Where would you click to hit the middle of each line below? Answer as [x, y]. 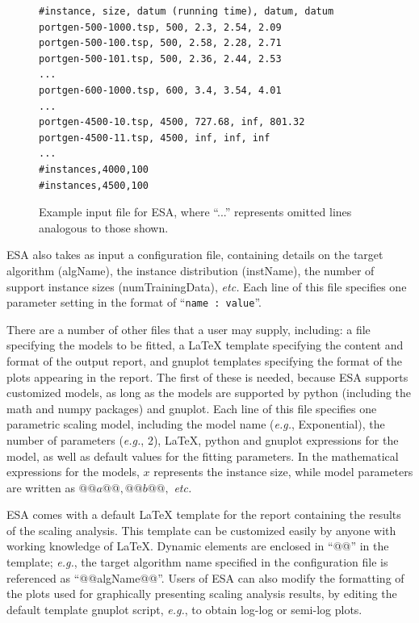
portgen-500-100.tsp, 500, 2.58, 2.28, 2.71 [160, 43]
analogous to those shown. [104, 227]
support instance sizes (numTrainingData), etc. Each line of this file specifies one [207, 286]
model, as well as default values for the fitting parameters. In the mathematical [203, 456]
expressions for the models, [73, 472]
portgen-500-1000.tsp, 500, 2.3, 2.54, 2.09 [160, 27]
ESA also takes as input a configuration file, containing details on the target [195, 255]
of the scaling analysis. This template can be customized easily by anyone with [201, 530]
